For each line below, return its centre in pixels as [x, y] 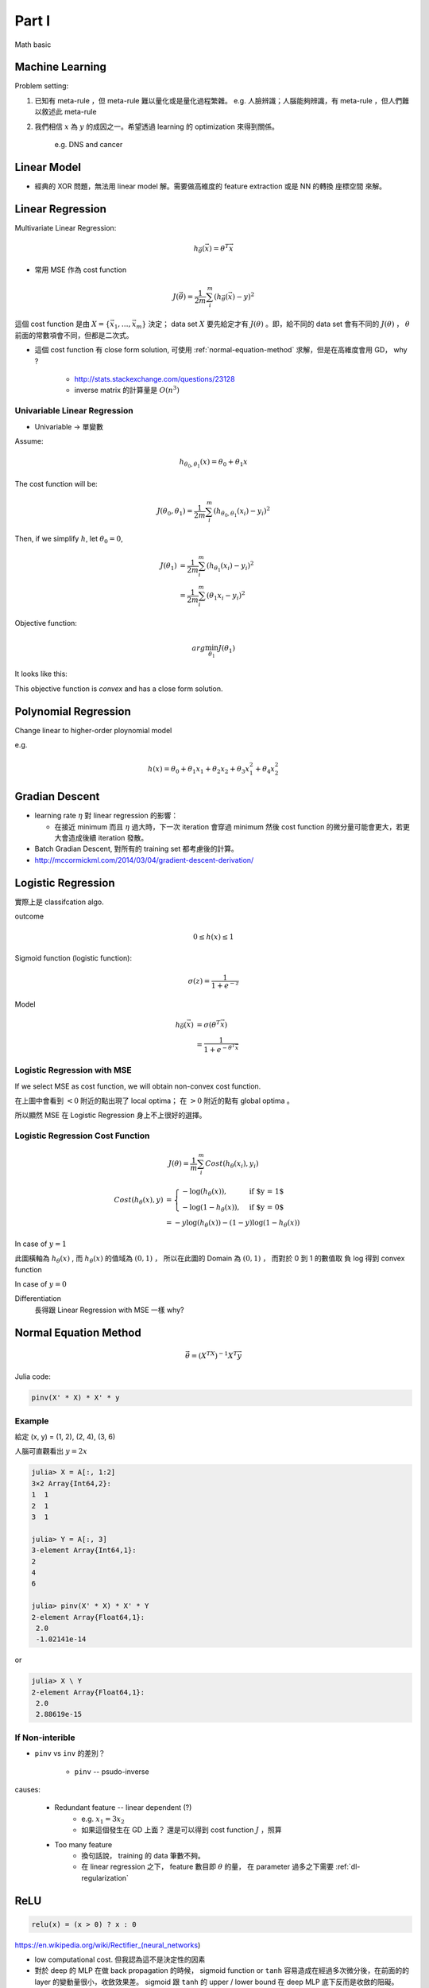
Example [32, 1421]
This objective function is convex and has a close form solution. [119, 689]
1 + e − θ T [220, 1048]
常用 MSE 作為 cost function [81, 270]
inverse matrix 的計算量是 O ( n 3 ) [127, 390]
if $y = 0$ [267, 1207]
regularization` [105, 1877]
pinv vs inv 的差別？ [70, 1753]
